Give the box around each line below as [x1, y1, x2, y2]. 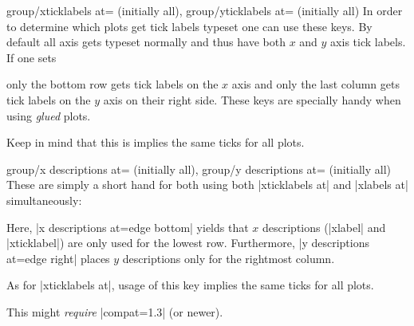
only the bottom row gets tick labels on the [6, 76, 219, 92]
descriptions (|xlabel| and [262, 218, 386, 235]
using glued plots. [6, 107, 91, 124]
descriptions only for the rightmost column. [122, 249, 335, 266]
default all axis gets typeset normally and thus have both [6, 33, 286, 50]
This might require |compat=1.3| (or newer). [6, 303, 223, 320]
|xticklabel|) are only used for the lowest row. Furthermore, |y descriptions [6, 234, 370, 251]
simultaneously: [6, 191, 82, 208]
